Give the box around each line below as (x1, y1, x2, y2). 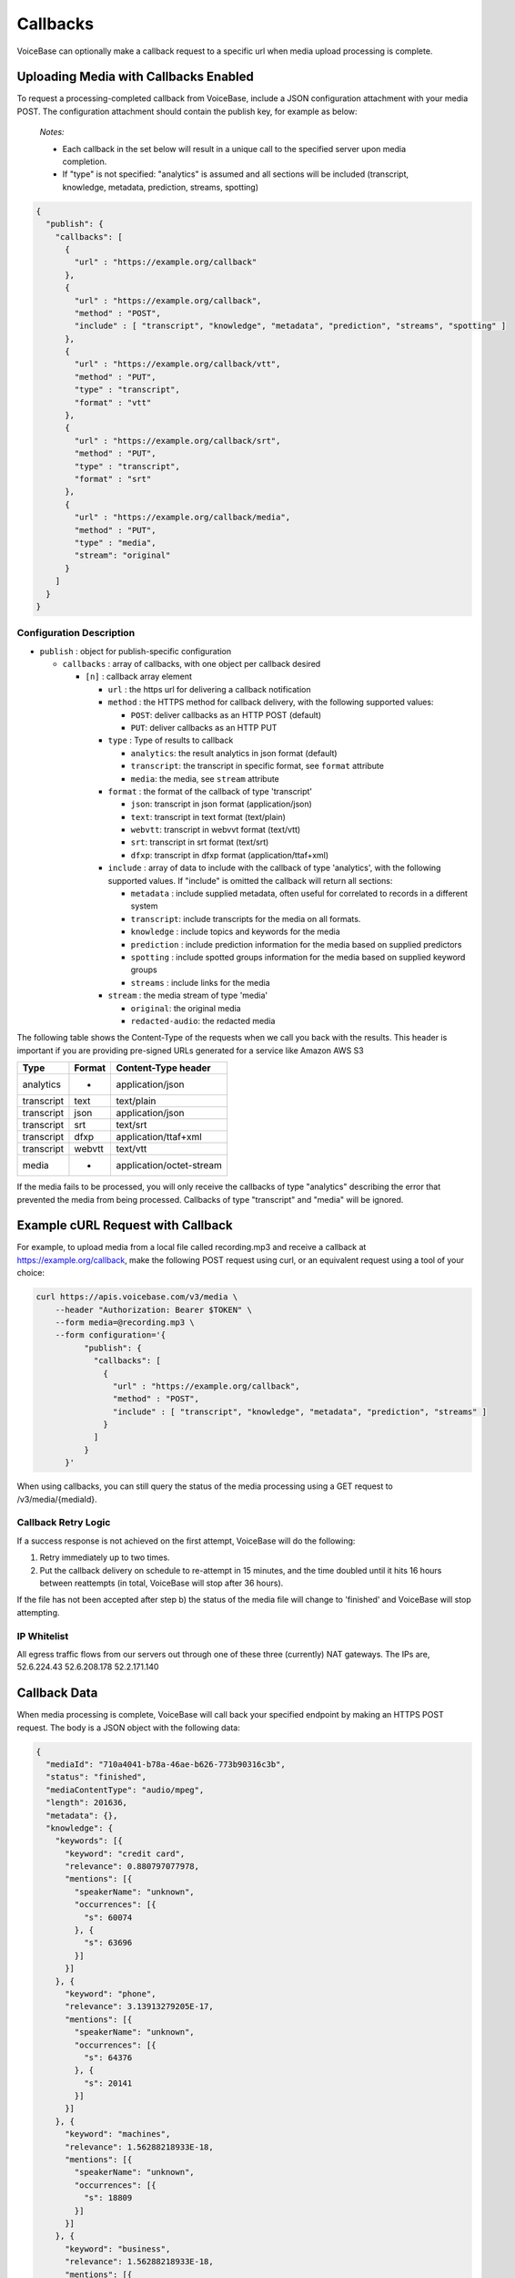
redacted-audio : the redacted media (130, 1015, 276, 1026)
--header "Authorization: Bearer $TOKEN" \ (55, 1304, 252, 1315)
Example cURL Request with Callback (16, 1217, 233, 1234)
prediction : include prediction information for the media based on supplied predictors (130, 939, 462, 949)
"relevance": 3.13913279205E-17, (65, 2001, 214, 2012)
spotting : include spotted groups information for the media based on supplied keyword (130, 952, 466, 962)
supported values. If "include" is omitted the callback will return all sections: (107, 875, 393, 886)
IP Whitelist (16, 1629, 69, 1642)
